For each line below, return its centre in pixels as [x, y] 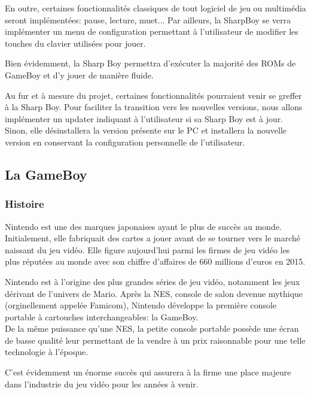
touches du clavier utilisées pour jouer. [75, 43]
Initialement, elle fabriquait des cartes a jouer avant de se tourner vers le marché [153, 238]
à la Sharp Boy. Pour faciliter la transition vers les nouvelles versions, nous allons [154, 107]
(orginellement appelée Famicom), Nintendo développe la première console [141, 305]
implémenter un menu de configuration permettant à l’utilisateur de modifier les [152, 31]
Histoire [25, 204]
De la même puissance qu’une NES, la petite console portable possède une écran [152, 328]
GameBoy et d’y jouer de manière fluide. [79, 75]
